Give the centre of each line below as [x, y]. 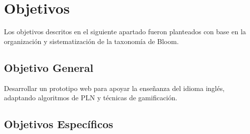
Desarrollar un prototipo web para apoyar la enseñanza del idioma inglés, [114, 88]
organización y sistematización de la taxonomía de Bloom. [91, 41]
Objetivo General [49, 67]
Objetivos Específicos [59, 124]
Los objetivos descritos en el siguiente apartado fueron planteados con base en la [125, 32]
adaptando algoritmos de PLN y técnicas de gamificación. [91, 98]
